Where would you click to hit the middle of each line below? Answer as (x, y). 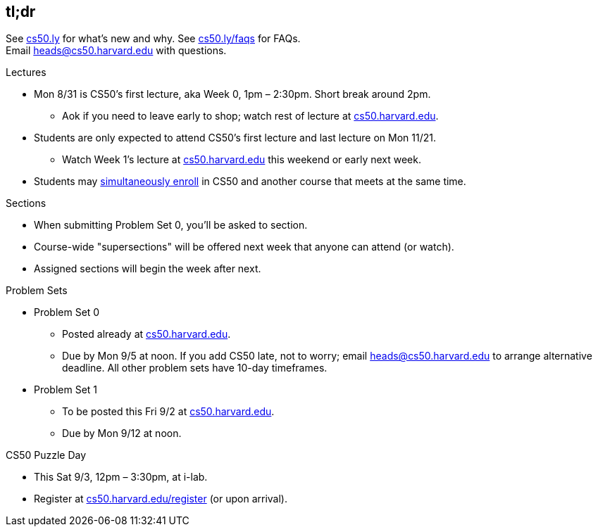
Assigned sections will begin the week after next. (148, 269)
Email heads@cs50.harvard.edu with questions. (116, 51)
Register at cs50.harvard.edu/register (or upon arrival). (161, 499)
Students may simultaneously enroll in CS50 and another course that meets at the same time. (250, 182)
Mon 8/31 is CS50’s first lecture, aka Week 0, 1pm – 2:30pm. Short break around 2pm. (232, 94)
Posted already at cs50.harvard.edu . (147, 334)
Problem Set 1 (66, 390)
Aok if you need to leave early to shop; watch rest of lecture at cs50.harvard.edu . (250, 116)
